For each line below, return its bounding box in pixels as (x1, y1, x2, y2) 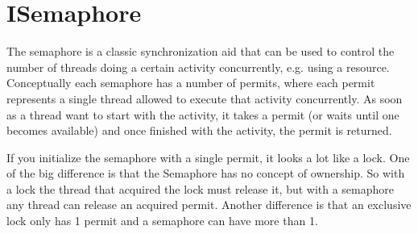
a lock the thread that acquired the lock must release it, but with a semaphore (6, 180, 395, 197)
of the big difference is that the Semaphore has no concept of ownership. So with (6, 165, 405, 182)
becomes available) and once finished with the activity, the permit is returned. (6, 122, 392, 139)
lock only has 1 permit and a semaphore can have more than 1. (6, 212, 318, 229)
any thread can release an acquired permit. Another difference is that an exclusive (6, 196, 412, 213)
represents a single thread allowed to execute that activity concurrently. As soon (6, 90, 403, 107)
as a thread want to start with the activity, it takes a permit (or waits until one (6, 106, 399, 123)
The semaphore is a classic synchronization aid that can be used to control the (6, 43, 395, 60)
